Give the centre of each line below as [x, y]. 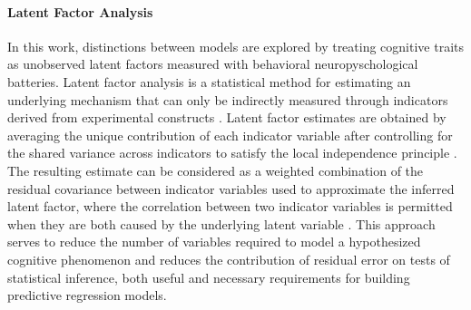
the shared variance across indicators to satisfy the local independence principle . [232, 153]
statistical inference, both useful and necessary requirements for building [209, 277]
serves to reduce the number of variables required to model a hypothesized [214, 242]
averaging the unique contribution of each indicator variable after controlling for [230, 135]
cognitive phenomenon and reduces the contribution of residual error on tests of [229, 259]
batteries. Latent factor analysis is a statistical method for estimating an [209, 81]
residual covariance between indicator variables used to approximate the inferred [231, 188]
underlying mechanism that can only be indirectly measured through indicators [228, 99]
